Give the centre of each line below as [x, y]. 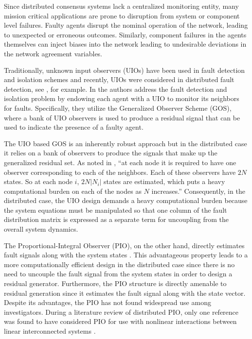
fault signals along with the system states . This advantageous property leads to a [126, 255]
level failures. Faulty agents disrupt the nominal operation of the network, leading [126, 25]
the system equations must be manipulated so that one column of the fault [116, 210]
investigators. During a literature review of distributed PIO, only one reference [121, 312]
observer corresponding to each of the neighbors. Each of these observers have [120, 172]
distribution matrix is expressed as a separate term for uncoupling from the [116, 219]
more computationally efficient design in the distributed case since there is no [119, 264]
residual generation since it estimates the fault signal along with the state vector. [125, 293]
